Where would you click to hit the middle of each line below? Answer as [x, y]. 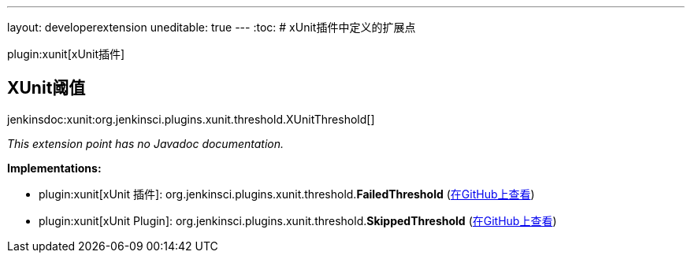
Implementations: [54, 168]
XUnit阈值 [46, 88]
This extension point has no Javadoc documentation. [146, 143]
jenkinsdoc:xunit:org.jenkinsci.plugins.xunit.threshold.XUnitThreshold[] [191, 119]
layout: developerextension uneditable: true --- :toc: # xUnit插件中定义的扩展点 [212, 27]
